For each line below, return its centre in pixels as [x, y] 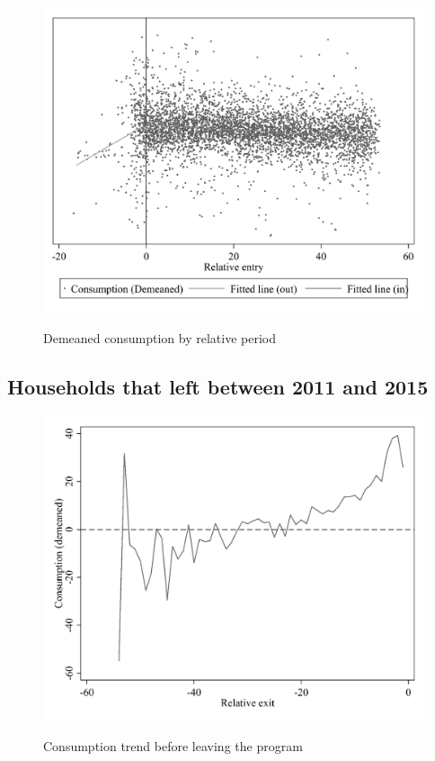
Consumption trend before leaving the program [173, 746]
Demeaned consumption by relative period [160, 337]
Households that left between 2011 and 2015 [218, 386]
